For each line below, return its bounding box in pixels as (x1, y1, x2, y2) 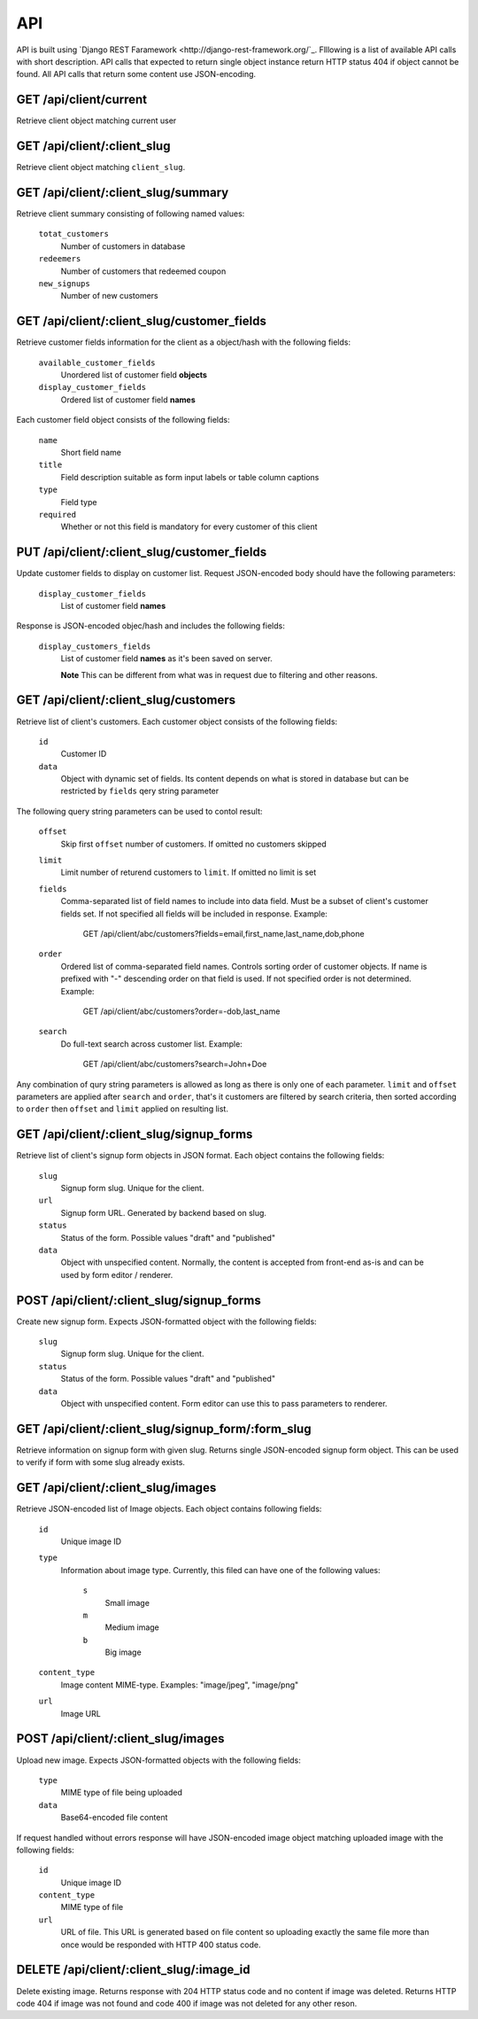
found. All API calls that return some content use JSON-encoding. (16, 69, 257, 80)
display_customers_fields (38, 641, 151, 651)
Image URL (60, 1708, 101, 1719)
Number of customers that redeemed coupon (60, 266, 227, 277)
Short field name (60, 448, 121, 458)
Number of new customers (60, 291, 158, 301)
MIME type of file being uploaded (60, 1787, 183, 1798)
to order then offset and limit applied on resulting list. (16, 1103, 229, 1114)
